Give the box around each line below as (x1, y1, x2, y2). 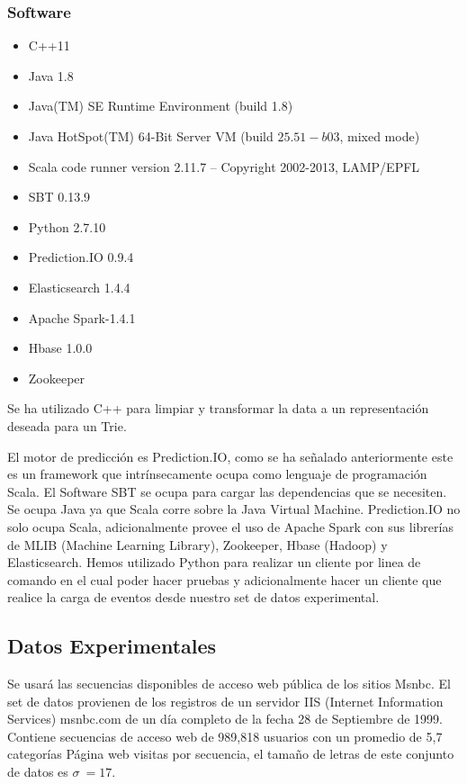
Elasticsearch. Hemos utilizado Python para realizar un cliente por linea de (7, 553, 421, 572)
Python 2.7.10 (28, 217, 106, 236)
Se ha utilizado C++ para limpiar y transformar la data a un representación (7, 399, 429, 418)
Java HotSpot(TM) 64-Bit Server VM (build (28, 127, 274, 145)
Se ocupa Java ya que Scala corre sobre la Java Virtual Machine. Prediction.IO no (7, 500, 461, 518)
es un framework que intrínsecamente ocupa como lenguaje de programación (7, 464, 427, 483)
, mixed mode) (339, 127, 420, 145)
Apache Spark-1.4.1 (28, 308, 136, 327)
